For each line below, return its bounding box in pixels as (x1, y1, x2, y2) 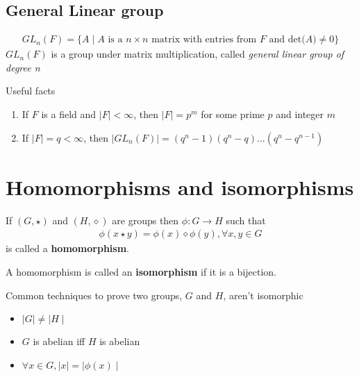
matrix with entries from (151, 35, 257, 45)
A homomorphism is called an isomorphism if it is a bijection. (6, 264, 276, 278)
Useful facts (6, 83, 56, 98)
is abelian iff (33, 334, 85, 349)
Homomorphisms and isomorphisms (6, 172, 354, 201)
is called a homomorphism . (6, 241, 129, 255)
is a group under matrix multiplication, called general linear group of (51, 47, 344, 61)
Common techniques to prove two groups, (6, 287, 183, 302)
